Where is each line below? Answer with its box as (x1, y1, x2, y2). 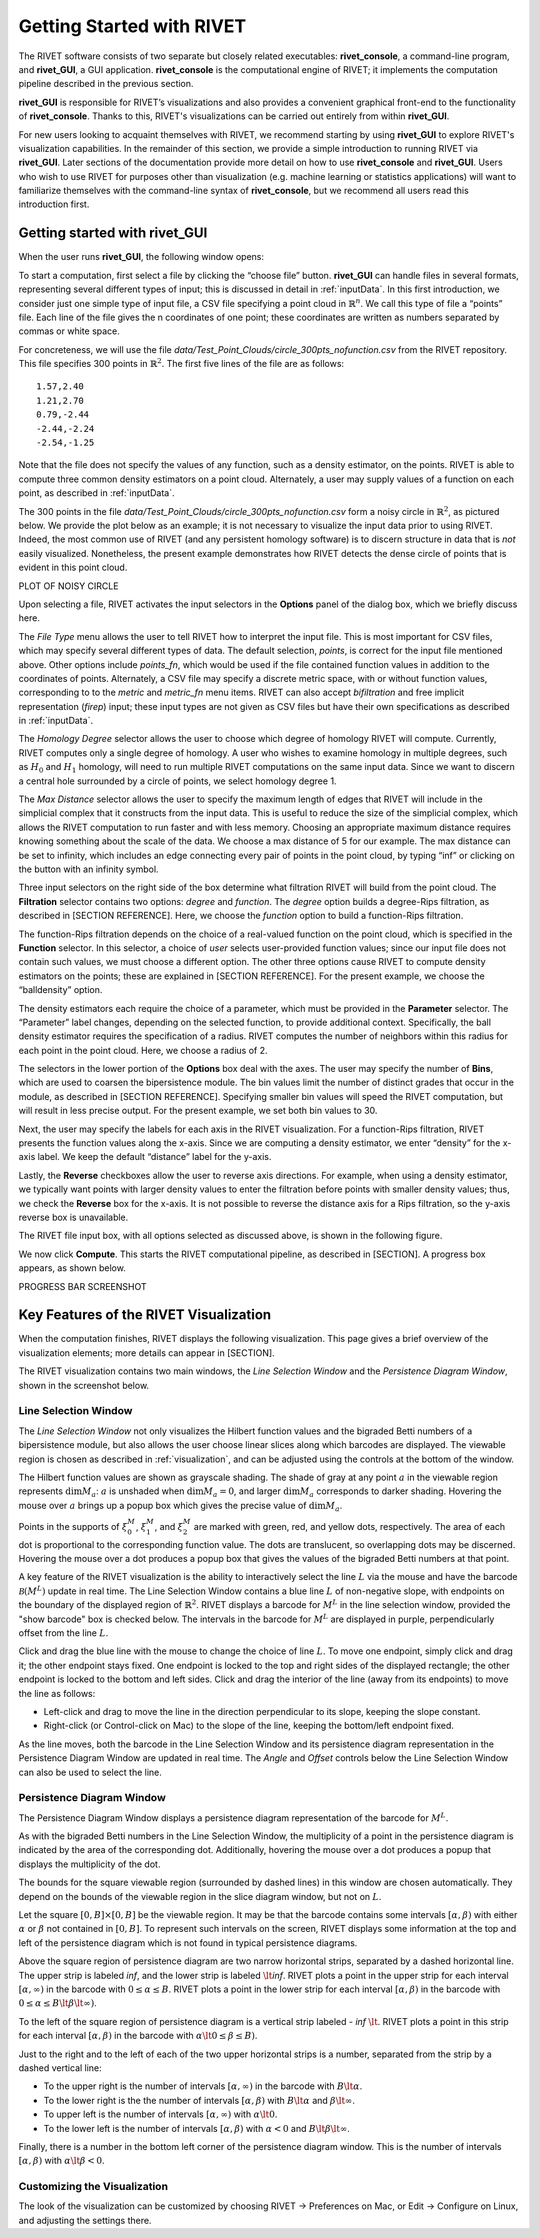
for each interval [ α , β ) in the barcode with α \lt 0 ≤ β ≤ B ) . (18, 2030, 258, 2042)
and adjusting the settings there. (18, 2214, 152, 2226)
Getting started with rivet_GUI (18, 225, 208, 242)
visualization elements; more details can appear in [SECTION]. (18, 1346, 275, 1359)
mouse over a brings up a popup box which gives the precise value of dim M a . (18, 1499, 343, 1514)
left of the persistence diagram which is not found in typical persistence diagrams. (18, 1936, 358, 1949)
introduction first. (18, 198, 90, 210)
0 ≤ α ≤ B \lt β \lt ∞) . (18, 1997, 97, 2009)
